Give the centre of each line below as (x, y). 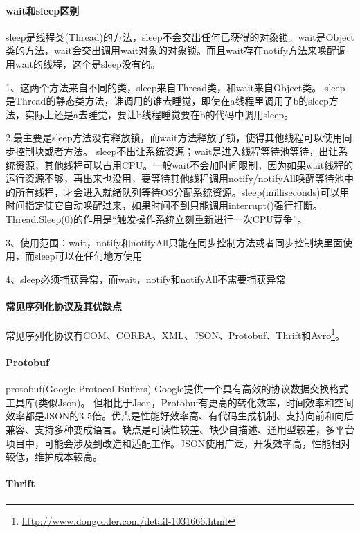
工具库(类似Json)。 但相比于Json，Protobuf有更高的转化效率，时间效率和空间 (180, 402)
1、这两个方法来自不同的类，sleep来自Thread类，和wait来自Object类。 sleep (175, 87)
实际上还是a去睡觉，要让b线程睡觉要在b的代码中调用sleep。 (159, 114)
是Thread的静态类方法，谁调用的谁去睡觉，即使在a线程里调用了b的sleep (167, 101)
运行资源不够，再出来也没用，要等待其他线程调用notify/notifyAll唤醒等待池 (175, 178)
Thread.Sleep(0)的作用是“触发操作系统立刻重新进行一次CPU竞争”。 (156, 218)
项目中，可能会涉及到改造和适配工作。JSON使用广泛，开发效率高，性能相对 (178, 443)
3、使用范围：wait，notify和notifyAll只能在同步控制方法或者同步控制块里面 (174, 242)
